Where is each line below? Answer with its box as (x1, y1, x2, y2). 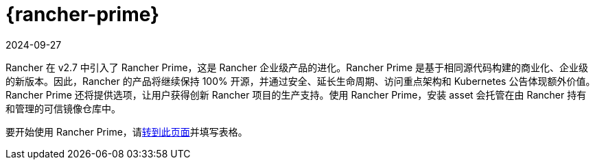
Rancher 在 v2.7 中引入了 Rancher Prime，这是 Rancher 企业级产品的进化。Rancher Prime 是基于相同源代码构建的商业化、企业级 (5, 61, 589, 73)
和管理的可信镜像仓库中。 (5, 102, 121, 114)
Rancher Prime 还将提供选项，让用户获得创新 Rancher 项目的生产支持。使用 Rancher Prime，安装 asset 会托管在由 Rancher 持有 (5, 88, 587, 101)
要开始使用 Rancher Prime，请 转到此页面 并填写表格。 (5, 125, 248, 138)
